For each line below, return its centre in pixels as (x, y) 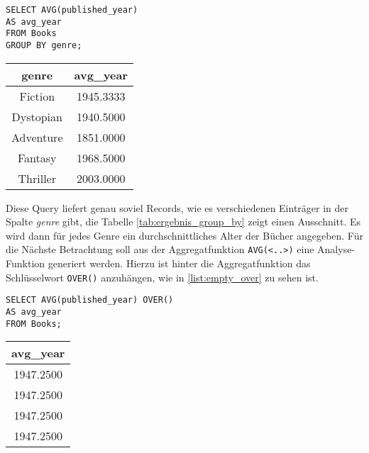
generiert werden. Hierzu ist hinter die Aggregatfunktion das (179, 263)
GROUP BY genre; (44, 45)
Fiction (37, 96)
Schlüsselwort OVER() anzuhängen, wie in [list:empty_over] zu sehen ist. (162, 277)
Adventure (37, 137)
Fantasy (37, 157)
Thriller (37, 178)
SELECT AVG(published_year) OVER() (90, 300)
